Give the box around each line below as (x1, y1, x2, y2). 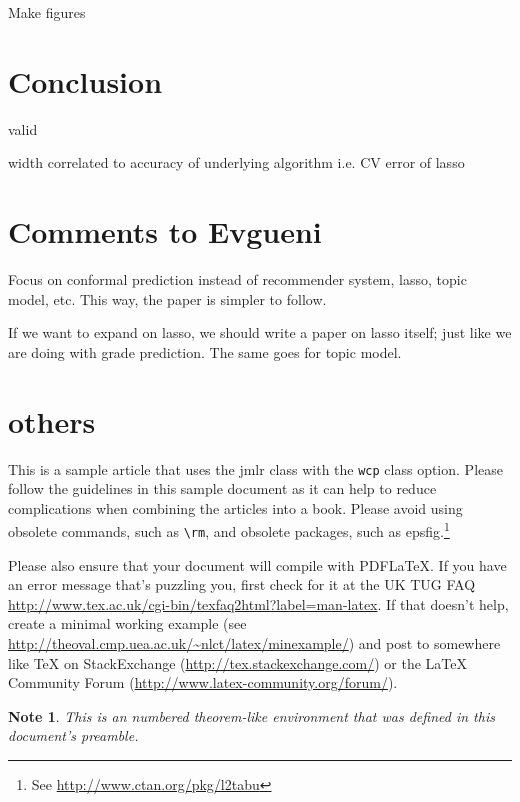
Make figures (8, 2, 86, 22)
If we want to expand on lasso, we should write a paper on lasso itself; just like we (8, 322, 512, 343)
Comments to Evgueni (8, 211, 322, 252)
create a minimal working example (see (8, 613, 247, 634)
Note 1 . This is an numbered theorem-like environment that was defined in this (8, 705, 495, 726)
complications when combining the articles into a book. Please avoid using (8, 497, 463, 518)
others (8, 400, 96, 441)
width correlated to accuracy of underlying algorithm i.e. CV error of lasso (8, 152, 465, 173)
